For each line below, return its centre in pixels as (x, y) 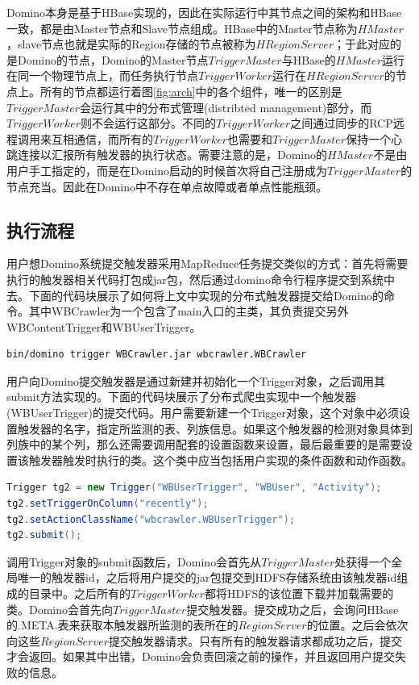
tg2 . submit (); (44, 535)
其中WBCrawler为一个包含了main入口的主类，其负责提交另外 (189, 311)
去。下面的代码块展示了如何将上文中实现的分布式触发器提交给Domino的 (195, 295)
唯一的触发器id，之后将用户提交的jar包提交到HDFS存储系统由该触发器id (207, 577)
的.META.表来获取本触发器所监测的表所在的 (122, 625)
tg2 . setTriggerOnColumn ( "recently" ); (108, 504)
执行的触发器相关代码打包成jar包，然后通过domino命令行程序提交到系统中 (201, 279)
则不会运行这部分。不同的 (149, 123)
